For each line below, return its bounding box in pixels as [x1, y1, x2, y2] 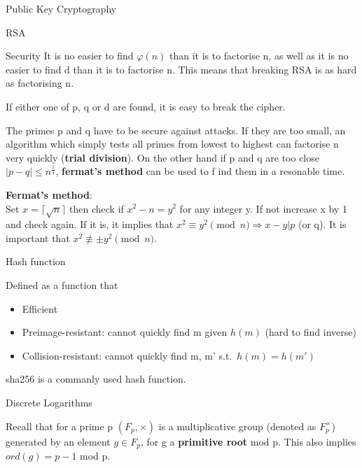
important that [6, 230, 70, 245]
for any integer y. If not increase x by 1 [179, 201, 347, 215]
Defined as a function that [6, 278, 118, 292]
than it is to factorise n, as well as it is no [169, 48, 349, 63]
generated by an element [6, 434, 111, 448]
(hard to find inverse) [265, 325, 356, 339]
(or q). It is [298, 217, 347, 232]
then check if [69, 201, 124, 215]
